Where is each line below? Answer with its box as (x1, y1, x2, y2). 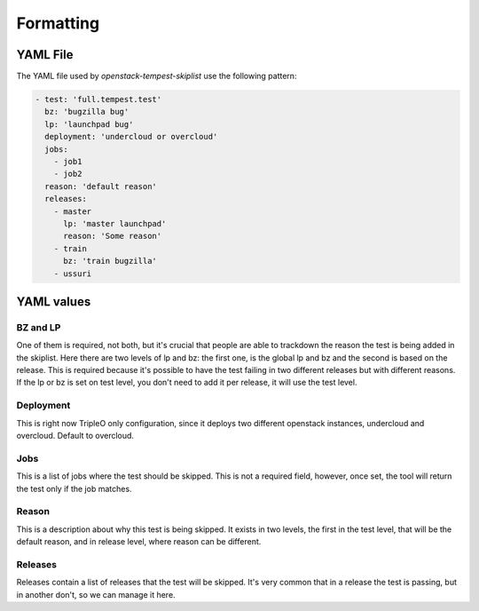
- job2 (53, 169, 82, 179)
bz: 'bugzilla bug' (44, 107, 130, 117)
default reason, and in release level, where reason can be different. (16, 536, 262, 547)
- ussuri (53, 268, 92, 279)
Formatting (16, 13, 100, 33)
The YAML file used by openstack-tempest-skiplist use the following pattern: (16, 71, 297, 82)
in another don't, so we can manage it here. (16, 589, 177, 599)
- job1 (53, 156, 82, 166)
